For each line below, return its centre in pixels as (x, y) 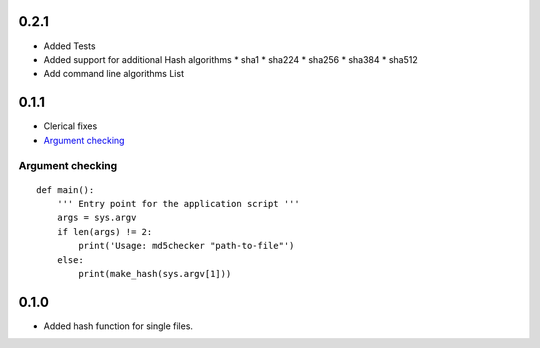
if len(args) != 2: (104, 231)
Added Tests (69, 46)
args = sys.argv (96, 218)
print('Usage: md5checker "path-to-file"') (186, 246)
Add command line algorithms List (114, 74)
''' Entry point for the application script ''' (178, 203)
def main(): (65, 189)
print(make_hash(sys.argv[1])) (155, 273)
